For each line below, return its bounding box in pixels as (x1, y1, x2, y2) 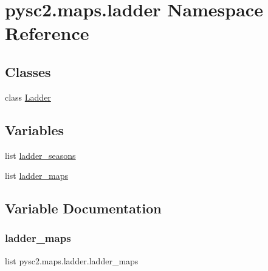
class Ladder (5, 90, 51, 103)
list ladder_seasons (5, 149, 76, 161)
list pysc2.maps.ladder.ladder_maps (5, 254, 139, 267)
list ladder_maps (5, 169, 69, 182)
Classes (5, 62, 51, 81)
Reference (5, 21, 89, 45)
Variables (5, 120, 64, 139)
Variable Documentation (5, 199, 162, 218)
